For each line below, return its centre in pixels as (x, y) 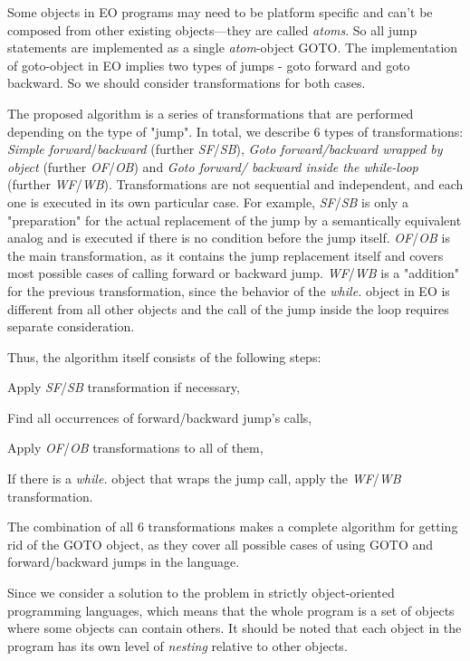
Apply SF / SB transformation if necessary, (124, 387)
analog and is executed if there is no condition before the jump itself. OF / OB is (229, 238)
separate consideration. (71, 326)
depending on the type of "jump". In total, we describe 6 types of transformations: (235, 131)
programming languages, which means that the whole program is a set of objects (231, 610)
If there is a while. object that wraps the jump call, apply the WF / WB (204, 479)
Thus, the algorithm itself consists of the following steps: (164, 356)
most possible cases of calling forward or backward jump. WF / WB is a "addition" (234, 273)
